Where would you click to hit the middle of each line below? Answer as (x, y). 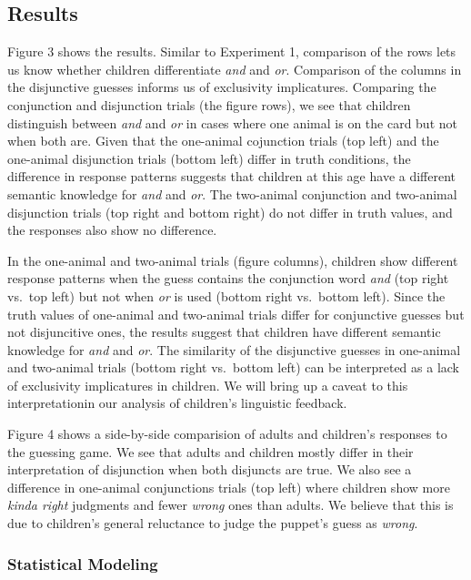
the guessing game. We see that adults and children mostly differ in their (210, 451)
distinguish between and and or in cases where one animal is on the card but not (232, 122)
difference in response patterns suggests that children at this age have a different (232, 176)
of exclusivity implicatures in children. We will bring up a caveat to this (208, 385)
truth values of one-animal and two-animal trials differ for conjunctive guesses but (236, 314)
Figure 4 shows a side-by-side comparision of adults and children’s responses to (227, 434)
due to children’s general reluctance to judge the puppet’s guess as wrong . (213, 523)
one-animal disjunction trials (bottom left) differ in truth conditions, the (209, 158)
